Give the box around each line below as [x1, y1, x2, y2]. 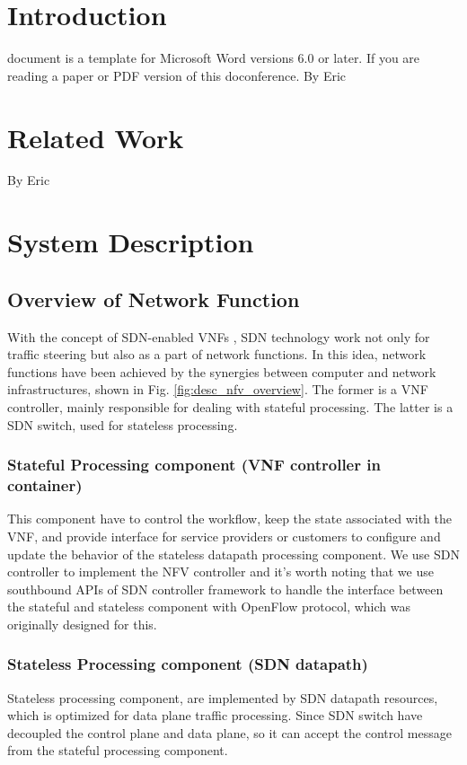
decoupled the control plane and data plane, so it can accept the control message [7, 723, 452, 742]
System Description [7, 224, 254, 260]
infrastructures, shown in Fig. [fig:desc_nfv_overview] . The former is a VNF [7, 380, 428, 399]
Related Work [7, 119, 184, 155]
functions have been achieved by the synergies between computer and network [7, 362, 436, 381]
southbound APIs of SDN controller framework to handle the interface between [7, 579, 444, 598]
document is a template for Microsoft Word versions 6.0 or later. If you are [7, 48, 420, 67]
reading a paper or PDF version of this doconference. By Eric [7, 66, 347, 84]
